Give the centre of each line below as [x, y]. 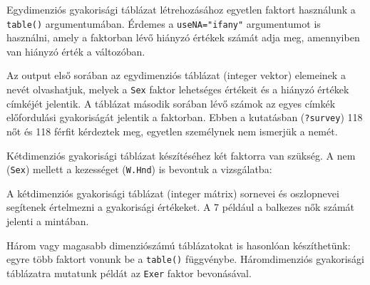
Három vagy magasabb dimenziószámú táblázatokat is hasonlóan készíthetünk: [179, 245]
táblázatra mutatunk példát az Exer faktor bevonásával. [129, 273]
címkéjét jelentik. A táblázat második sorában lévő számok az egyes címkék [171, 103]
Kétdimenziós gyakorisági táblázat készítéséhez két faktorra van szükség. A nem [181, 155]
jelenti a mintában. [48, 221]
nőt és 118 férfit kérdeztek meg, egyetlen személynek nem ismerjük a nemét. [172, 131]
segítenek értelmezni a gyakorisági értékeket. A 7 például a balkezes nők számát [181, 207]
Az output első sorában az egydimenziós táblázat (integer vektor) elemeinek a [176, 75]
